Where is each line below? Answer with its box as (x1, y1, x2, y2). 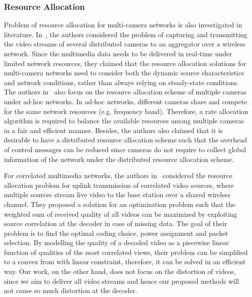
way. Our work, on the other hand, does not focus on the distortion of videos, (4, 266, 236, 276)
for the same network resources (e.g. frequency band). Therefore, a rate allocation (4, 106, 249, 116)
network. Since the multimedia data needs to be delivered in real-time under (4, 48, 232, 58)
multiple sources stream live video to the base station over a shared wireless (4, 189, 231, 200)
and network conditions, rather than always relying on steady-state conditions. (4, 77, 239, 87)
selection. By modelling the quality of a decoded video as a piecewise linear (4, 237, 229, 248)
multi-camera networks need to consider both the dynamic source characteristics (4, 68, 244, 78)
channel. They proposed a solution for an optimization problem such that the (4, 199, 235, 209)
